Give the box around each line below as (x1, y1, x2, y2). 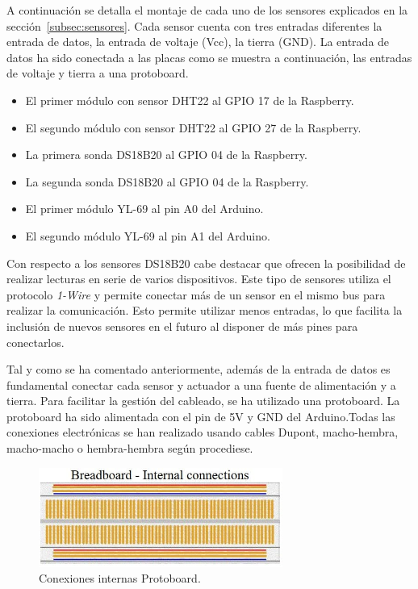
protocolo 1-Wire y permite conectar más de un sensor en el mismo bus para (6, 286, 386, 303)
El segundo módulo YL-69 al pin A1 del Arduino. (25, 227, 270, 244)
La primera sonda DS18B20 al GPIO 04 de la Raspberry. (25, 146, 307, 163)
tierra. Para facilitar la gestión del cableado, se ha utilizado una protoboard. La (6, 392, 400, 409)
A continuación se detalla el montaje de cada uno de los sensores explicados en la (6, 2, 408, 18)
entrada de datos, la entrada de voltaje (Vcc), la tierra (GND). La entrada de (6, 33, 390, 50)
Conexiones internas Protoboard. (39, 570, 201, 587)
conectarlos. (6, 333, 65, 350)
